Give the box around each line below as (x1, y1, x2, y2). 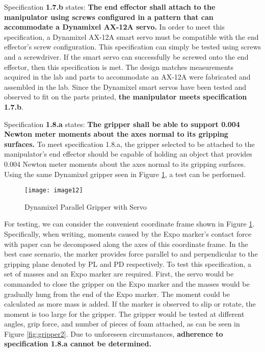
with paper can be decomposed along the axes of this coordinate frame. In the (4, 238, 248, 249)
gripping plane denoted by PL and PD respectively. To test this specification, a (4, 258, 251, 269)
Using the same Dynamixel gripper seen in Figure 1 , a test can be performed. (4, 168, 246, 179)
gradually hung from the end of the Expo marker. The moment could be (4, 288, 230, 299)
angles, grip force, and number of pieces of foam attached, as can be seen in (4, 318, 240, 329)
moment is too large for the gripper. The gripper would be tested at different (4, 308, 245, 319)
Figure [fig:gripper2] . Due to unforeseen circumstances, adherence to (4, 328, 223, 339)
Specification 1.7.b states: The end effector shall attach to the (4, 2, 216, 12)
